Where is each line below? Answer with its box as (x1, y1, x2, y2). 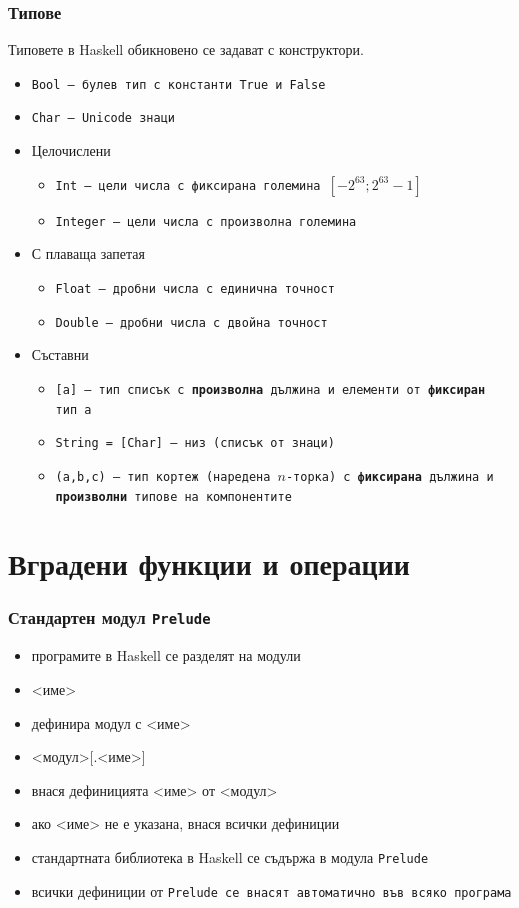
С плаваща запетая (31, 243, 145, 264)
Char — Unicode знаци (31, 111, 175, 126)
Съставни (31, 344, 89, 365)
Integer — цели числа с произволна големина (55, 214, 357, 229)
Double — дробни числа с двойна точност (55, 315, 328, 330)
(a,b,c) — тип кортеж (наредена (55, 469, 271, 484)
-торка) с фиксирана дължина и (285, 469, 494, 484)
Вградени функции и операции (8, 543, 410, 584)
